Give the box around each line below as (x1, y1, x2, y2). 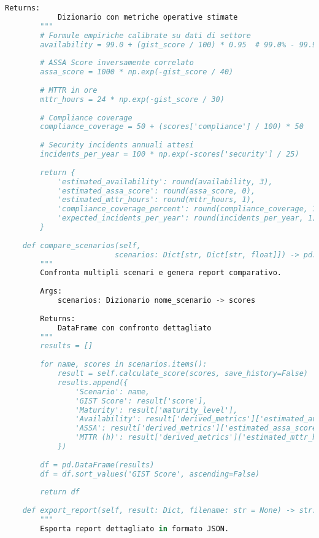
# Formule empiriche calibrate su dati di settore (40, 31, 251, 40)
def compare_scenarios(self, (22, 241, 141, 250)
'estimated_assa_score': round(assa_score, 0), (57, 186, 256, 195)
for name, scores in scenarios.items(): (40, 360, 207, 369)
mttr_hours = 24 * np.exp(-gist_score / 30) (40, 95, 225, 104)
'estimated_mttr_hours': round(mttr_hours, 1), (57, 195, 256, 205)
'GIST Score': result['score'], (75, 396, 207, 405)
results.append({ (57, 378, 128, 387)
